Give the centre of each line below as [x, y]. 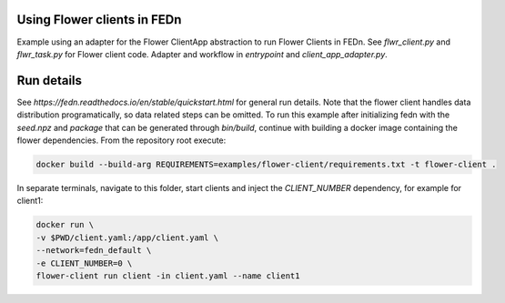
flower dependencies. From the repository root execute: [121, 140]
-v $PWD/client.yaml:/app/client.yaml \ [127, 237]
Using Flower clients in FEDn [99, 20]
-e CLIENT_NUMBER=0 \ [84, 263]
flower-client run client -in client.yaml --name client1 [168, 276]
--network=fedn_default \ [94, 251]
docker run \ [65, 225]
